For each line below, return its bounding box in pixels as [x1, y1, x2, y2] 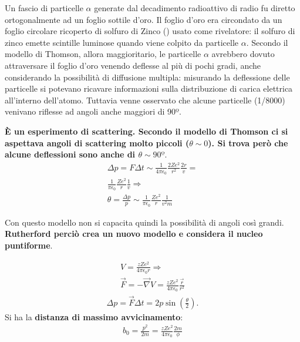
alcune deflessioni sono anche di [5, 148, 136, 160]
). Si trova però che [208, 136, 288, 149]
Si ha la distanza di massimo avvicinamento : [5, 310, 183, 323]
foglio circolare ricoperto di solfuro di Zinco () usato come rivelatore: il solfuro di [5, 25, 295, 37]
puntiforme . [5, 239, 53, 251]
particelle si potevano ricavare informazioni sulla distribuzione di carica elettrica [5, 82, 293, 95]
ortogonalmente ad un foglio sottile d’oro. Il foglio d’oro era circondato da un [5, 13, 282, 25]
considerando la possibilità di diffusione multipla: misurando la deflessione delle [5, 71, 290, 83]
